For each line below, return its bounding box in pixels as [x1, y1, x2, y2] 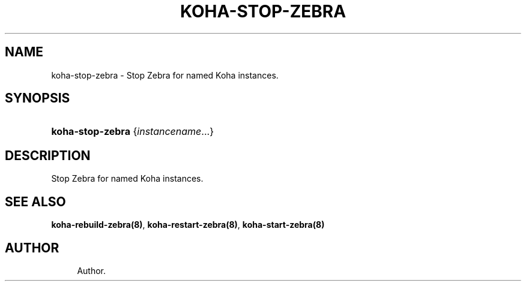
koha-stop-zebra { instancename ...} [51, 125, 214, 138]
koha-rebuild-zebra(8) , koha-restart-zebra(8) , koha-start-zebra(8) [51, 219, 325, 230]
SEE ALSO [5, 194, 66, 209]
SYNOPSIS [5, 91, 70, 106]
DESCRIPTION [5, 147, 91, 163]
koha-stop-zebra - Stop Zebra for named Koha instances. [51, 70, 279, 80]
